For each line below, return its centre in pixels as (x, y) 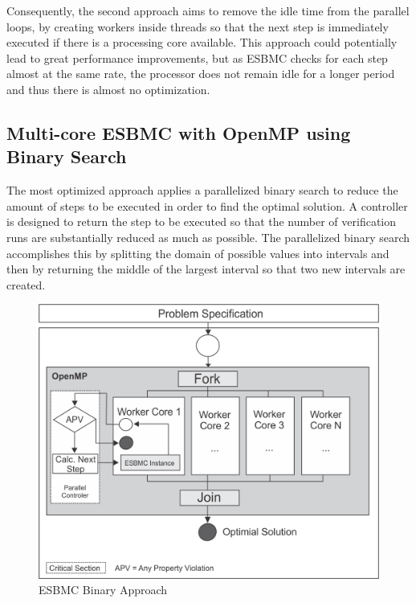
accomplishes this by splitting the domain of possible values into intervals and (198, 253)
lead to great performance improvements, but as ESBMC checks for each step (197, 57)
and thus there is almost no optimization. (108, 89)
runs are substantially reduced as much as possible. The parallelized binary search (208, 237)
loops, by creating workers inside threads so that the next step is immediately (198, 26)
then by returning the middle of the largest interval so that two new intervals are (206, 269)
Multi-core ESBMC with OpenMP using (179, 132)
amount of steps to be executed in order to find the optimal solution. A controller (207, 205)
